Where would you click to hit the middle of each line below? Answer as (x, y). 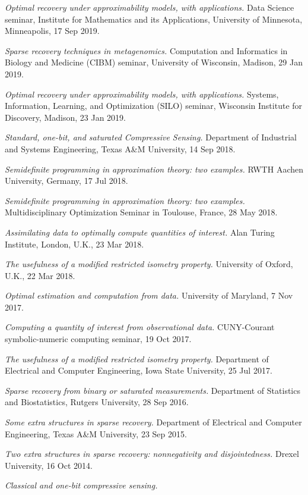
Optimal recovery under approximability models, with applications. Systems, (142, 94)
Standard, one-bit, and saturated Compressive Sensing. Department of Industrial (151, 137)
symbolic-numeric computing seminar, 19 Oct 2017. (98, 339)
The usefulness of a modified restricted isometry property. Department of (137, 358)
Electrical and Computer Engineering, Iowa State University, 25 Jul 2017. (139, 370)
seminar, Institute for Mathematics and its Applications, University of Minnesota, (154, 19)
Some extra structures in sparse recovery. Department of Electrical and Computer (153, 422)
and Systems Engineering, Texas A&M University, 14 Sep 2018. (120, 148)
